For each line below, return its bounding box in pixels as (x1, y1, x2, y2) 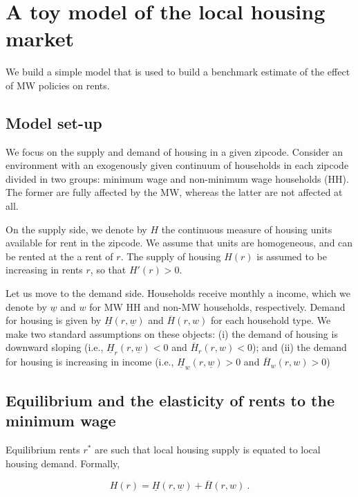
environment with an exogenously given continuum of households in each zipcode (6, 158, 349, 172)
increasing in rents (6, 262, 83, 277)
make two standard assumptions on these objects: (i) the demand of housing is (6, 326, 338, 341)
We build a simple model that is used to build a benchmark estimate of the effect (6, 64, 350, 79)
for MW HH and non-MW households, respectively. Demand (89, 299, 346, 314)
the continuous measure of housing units (161, 222, 332, 236)
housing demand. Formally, (6, 455, 120, 470)
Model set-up (6, 111, 102, 133)
